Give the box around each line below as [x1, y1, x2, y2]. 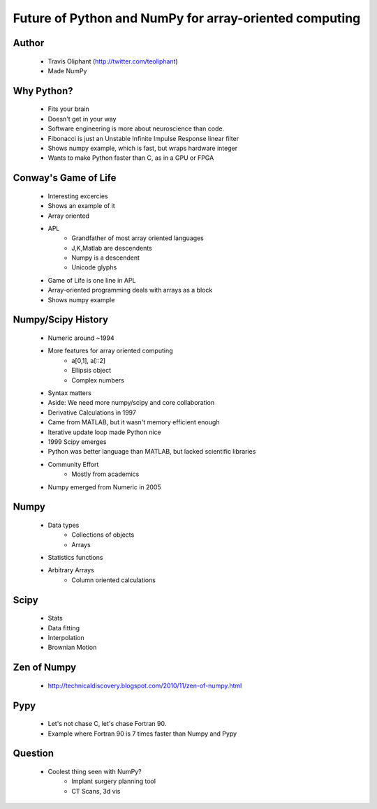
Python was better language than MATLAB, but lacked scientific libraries [47, 447, 256, 456]
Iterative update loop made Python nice [47, 428, 161, 436]
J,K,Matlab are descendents [71, 244, 153, 252]
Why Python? [13, 84, 73, 97]
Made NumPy [47, 66, 87, 75]
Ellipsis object [71, 366, 112, 375]
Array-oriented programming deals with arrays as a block [47, 286, 213, 295]
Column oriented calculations [71, 576, 156, 584]
